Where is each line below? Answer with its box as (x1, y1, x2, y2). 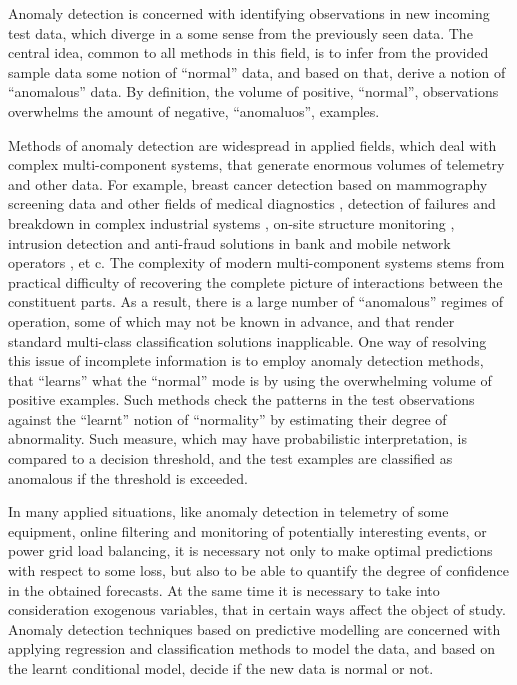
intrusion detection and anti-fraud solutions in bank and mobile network (8, 232, 451, 253)
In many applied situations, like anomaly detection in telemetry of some (8, 501, 449, 522)
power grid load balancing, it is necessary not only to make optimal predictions (8, 540, 493, 561)
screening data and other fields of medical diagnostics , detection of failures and (8, 193, 496, 214)
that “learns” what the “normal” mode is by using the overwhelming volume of (8, 369, 492, 390)
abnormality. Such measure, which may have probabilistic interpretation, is (8, 428, 467, 449)
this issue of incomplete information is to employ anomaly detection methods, (8, 350, 484, 371)
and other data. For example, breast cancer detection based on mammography (8, 173, 488, 194)
